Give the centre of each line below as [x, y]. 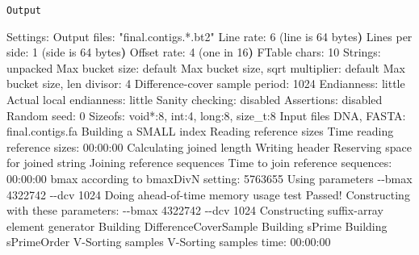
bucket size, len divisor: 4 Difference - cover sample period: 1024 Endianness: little [206, 84]
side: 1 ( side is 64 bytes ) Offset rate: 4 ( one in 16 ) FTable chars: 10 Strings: [194, 52]
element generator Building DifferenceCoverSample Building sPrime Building [197, 226]
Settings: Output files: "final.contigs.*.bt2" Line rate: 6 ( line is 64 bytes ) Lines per [209, 36]
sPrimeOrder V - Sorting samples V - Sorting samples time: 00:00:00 [169, 242]
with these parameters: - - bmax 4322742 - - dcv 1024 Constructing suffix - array [195, 210]
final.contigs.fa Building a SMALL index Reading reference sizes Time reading [200, 131]
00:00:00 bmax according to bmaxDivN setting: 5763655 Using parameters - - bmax [209, 178]
